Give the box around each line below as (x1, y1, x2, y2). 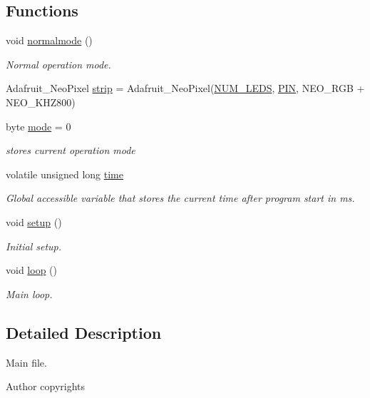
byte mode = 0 (6, 118, 71, 133)
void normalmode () (6, 33, 93, 48)
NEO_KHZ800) (6, 94, 76, 109)
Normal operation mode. (6, 56, 111, 71)
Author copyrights (6, 379, 86, 394)
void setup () (6, 214, 62, 229)
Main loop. (6, 286, 53, 301)
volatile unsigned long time (6, 166, 123, 181)
